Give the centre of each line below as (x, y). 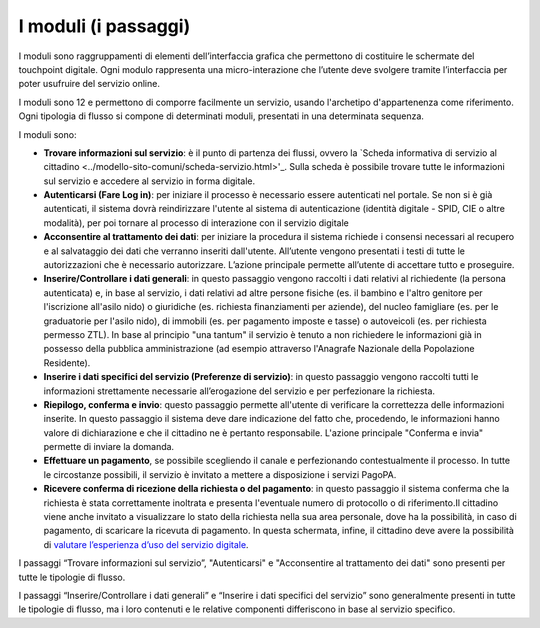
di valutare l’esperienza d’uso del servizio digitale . (146, 544)
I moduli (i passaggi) (104, 26)
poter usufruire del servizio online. (89, 84)
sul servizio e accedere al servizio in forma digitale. (149, 181)
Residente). (67, 362)
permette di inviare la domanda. (109, 447)
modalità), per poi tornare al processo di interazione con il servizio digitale (196, 222)
